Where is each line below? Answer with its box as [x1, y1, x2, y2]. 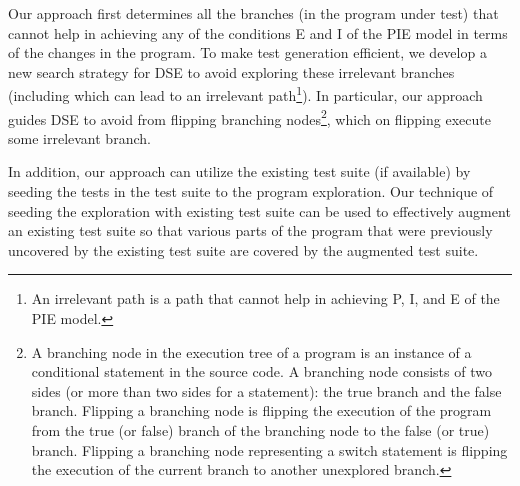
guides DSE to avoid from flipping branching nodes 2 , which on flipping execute [8, 105, 491, 129]
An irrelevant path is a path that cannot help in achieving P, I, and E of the [31, 288, 500, 309]
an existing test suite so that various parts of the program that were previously [8, 220, 493, 241]
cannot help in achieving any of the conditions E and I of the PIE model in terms [8, 22, 508, 43]
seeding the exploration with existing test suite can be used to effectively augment [8, 200, 511, 221]
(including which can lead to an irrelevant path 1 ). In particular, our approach [8, 82, 483, 106]
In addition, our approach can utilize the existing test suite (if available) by [8, 161, 471, 182]
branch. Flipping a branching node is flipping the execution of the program [31, 400, 492, 421]
